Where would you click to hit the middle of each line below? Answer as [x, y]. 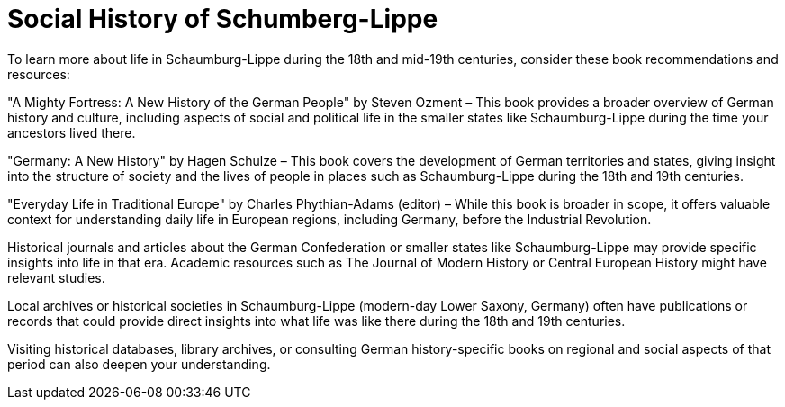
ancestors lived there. [72, 132]
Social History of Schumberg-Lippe [223, 19]
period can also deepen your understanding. [139, 364]
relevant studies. [56, 277]
